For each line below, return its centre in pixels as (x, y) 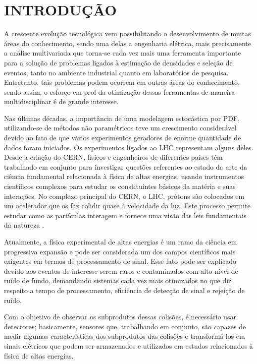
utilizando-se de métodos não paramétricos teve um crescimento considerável (120, 128)
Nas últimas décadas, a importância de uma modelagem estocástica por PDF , (122, 118)
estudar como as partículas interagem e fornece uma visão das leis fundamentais (125, 215)
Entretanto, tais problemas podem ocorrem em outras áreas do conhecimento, (122, 82)
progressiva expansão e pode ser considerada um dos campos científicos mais (120, 251)
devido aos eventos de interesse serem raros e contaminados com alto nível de (121, 271)
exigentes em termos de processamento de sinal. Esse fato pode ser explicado (120, 261)
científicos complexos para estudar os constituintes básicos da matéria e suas (120, 186)
